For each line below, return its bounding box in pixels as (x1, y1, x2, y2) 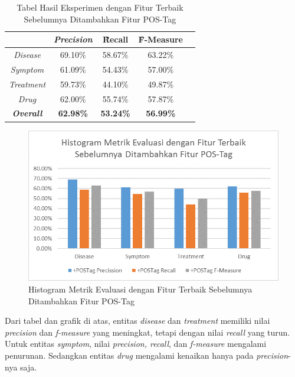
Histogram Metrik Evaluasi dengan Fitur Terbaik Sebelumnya (28, 282, 253, 295)
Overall (12, 107, 42, 119)
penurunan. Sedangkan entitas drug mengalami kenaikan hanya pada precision (5, 349, 289, 361)
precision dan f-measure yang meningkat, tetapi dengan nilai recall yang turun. (5, 326, 290, 338)
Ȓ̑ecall (102, 33, 129, 45)
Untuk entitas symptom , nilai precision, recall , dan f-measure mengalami (5, 337, 267, 350)
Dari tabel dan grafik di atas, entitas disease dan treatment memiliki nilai (5, 314, 270, 327)
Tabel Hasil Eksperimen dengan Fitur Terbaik (17, 1, 183, 13)
